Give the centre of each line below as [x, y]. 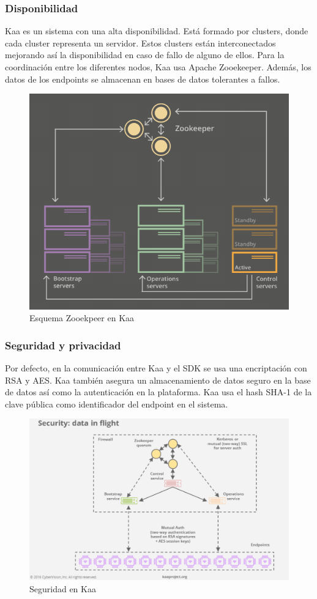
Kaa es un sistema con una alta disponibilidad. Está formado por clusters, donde [157, 31]
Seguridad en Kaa [63, 588]
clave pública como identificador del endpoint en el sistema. [117, 404]
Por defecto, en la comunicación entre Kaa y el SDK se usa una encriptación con [156, 367]
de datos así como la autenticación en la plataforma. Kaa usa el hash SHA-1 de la [158, 392]
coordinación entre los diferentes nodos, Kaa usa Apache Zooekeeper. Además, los [158, 67]
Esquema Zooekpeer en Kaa [82, 318]
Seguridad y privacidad [63, 345]
